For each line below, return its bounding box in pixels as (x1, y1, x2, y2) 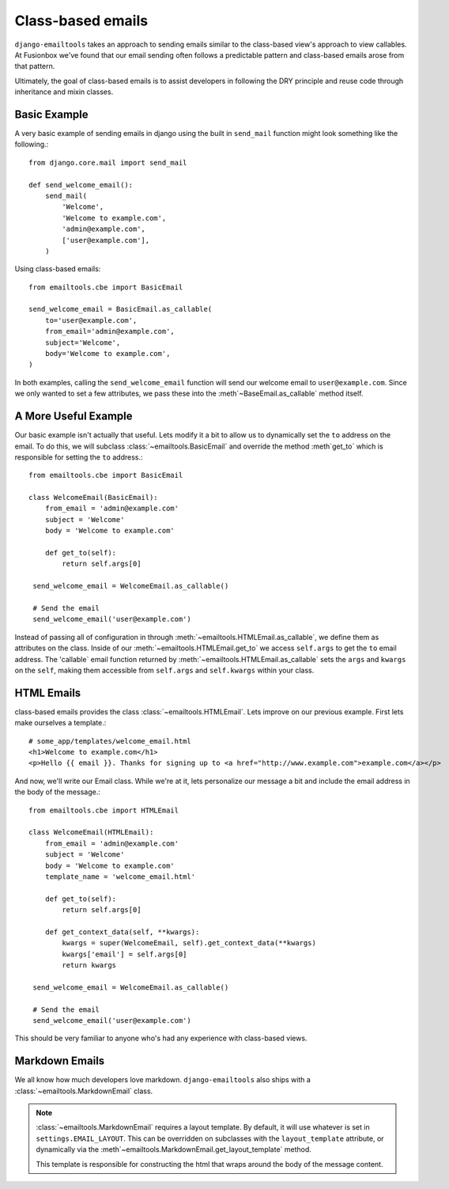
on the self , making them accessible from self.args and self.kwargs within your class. (14, 665, 315, 675)
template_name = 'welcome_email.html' (44, 872, 196, 881)
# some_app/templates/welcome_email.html (28, 736, 191, 745)
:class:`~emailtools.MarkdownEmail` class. (14, 1086, 153, 1096)
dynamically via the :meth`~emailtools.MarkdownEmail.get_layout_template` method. (36, 1145, 312, 1154)
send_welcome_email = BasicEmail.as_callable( (28, 305, 213, 314)
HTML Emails (14, 686, 81, 699)
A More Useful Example (14, 410, 134, 423)
